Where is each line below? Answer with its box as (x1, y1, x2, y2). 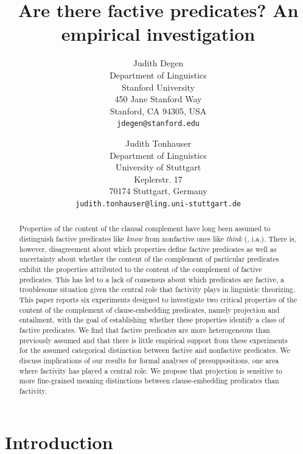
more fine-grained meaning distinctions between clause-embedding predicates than (19, 375, 279, 386)
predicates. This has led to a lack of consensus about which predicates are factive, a (19, 274, 284, 284)
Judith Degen (133, 57, 184, 69)
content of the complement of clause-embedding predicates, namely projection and (19, 304, 280, 315)
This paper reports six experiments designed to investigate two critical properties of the (19, 294, 297, 304)
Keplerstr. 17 (134, 172, 183, 185)
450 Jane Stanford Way (114, 93, 202, 105)
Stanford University (122, 80, 195, 93)
